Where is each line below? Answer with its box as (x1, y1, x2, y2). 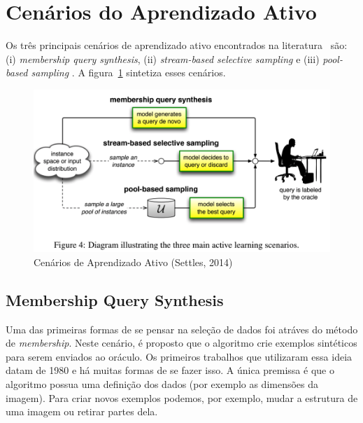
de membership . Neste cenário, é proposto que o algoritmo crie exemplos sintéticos (6, 335, 357, 350)
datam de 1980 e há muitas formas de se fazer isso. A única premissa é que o (6, 363, 334, 377)
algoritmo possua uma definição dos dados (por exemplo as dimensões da (6, 377, 319, 391)
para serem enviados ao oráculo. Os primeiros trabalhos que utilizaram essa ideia (6, 349, 353, 363)
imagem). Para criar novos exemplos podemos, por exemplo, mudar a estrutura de (6, 390, 358, 405)
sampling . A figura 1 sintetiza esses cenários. (31, 65, 226, 80)
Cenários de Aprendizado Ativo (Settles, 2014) (34, 254, 233, 269)
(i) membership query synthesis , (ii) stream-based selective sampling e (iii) (6, 51, 320, 66)
